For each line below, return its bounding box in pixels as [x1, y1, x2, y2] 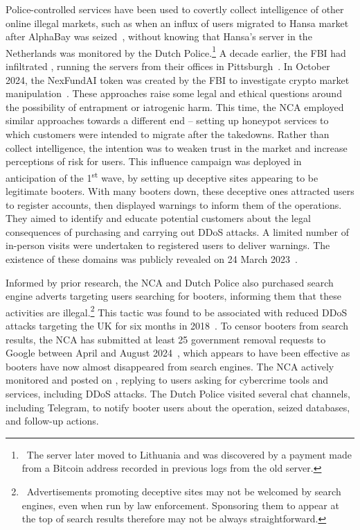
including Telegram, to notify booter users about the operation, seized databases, [6, 400, 350, 414]
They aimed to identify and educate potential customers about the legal [6, 211, 311, 225]
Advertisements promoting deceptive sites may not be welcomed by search [26, 484, 341, 498]
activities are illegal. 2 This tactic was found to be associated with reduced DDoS [6, 302, 348, 319]
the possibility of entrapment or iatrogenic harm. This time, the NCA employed [6, 99, 344, 114]
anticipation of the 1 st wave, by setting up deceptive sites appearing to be [6, 168, 318, 185]
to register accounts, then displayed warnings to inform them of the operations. [6, 197, 342, 212]
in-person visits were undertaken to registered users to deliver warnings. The [6, 238, 330, 253]
